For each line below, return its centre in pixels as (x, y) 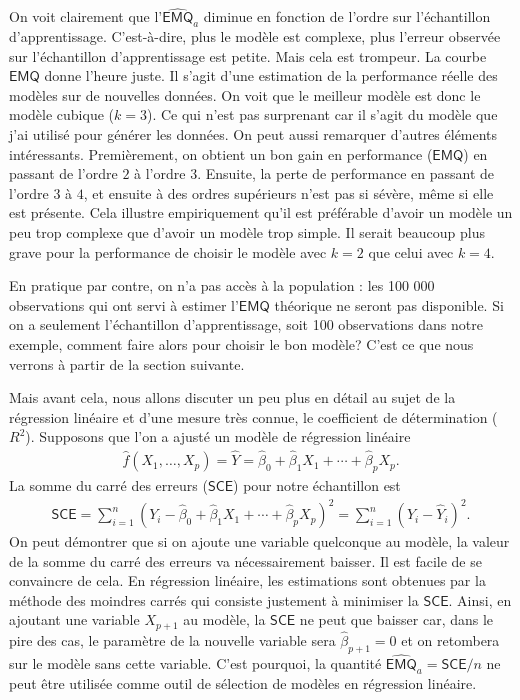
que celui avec (411, 251)
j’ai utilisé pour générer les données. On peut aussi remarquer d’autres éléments (253, 133)
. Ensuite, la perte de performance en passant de (346, 173)
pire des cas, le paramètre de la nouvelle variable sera (172, 640)
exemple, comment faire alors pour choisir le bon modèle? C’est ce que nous (241, 343)
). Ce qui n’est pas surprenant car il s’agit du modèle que (322, 114)
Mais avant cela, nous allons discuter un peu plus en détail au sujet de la (232, 397)
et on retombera (450, 640)
